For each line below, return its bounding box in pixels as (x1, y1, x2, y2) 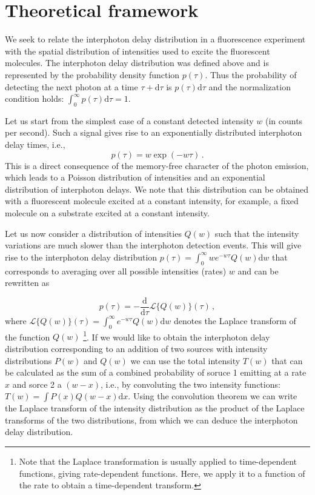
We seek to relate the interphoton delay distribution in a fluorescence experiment (5, 33, 306, 45)
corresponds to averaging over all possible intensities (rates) (5, 264, 227, 277)
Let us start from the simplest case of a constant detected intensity (5, 114, 254, 127)
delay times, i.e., (5, 138, 65, 151)
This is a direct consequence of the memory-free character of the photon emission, (5, 159, 309, 171)
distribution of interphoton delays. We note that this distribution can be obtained (5, 182, 309, 195)
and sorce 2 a (12, 377, 62, 390)
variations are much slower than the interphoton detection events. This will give (5, 239, 302, 251)
